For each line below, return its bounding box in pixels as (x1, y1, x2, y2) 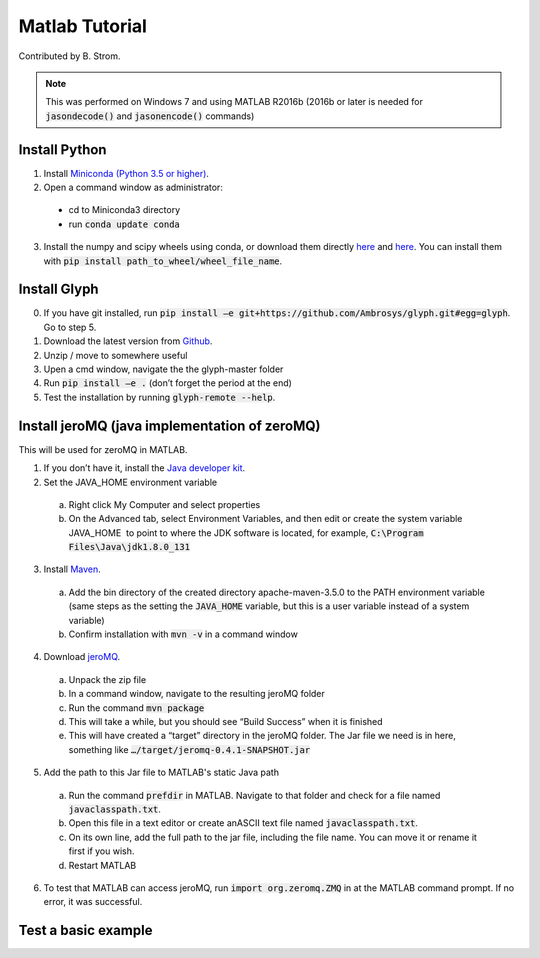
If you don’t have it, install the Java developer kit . (43, 462, 246, 474)
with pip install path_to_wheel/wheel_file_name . (43, 255, 283, 267)
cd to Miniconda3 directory (68, 204, 181, 216)
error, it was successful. (43, 896, 143, 908)
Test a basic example (18, 922, 153, 939)
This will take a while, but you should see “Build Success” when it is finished (68, 715, 384, 727)
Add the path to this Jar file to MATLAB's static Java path (43, 766, 280, 779)
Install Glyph (18, 281, 99, 298)
